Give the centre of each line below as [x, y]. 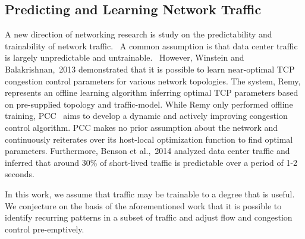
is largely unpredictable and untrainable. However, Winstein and [125, 57]
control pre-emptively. [45, 229]
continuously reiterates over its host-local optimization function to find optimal [149, 139]
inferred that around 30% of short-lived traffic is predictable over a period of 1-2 [151, 162]
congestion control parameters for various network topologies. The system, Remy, [153, 81]
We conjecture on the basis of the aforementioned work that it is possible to [143, 205]
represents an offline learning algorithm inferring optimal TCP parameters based [152, 92]
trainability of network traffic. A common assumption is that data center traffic [151, 45]
